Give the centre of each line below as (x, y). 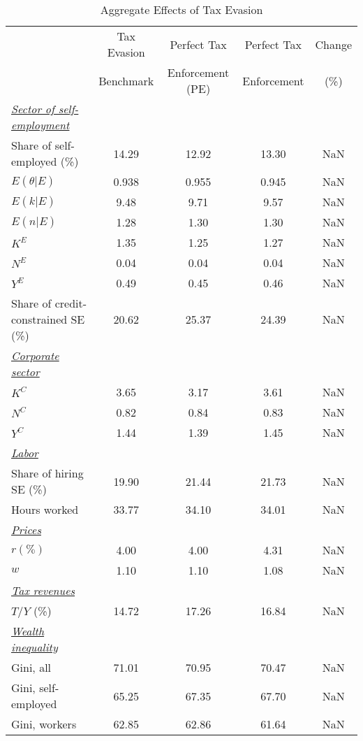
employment (40, 125)
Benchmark (126, 80)
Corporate (35, 355)
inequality (35, 647)
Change (333, 44)
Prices (26, 530)
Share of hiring (47, 473)
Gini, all (31, 667)
